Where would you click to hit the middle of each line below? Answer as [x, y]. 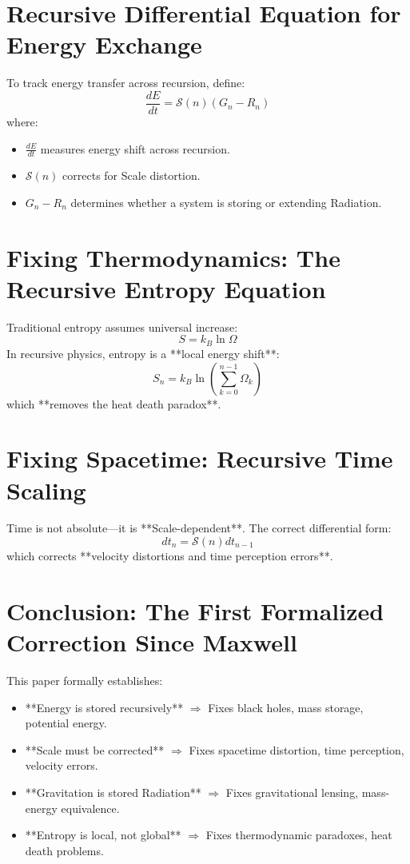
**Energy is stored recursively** [104, 707]
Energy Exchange [104, 44]
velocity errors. [62, 765]
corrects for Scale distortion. [131, 175]
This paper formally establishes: [85, 680]
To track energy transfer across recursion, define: [126, 83]
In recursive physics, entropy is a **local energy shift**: [143, 353]
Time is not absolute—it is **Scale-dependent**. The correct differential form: [199, 528]
